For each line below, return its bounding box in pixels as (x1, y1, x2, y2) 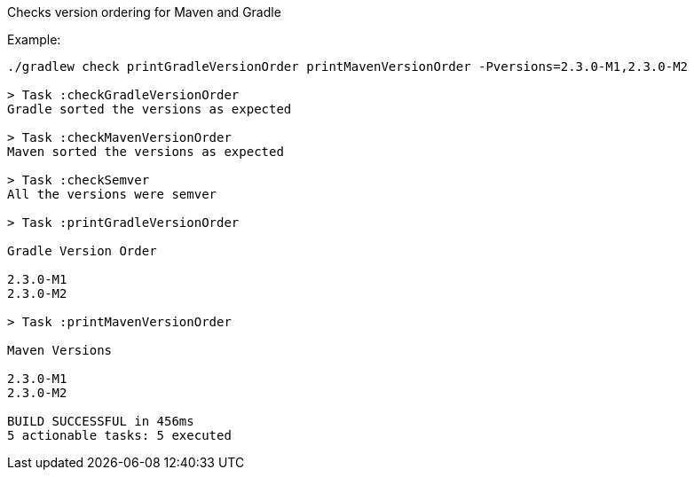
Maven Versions (7, 343, 113, 357)
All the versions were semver (7, 187, 217, 201)
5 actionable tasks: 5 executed (7, 428, 232, 442)
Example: (7, 32, 61, 47)
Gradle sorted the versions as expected (7, 102, 292, 116)
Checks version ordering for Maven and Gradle (7, 4, 281, 20)
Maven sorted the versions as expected (7, 145, 284, 159)
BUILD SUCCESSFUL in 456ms (7, 414, 194, 428)
